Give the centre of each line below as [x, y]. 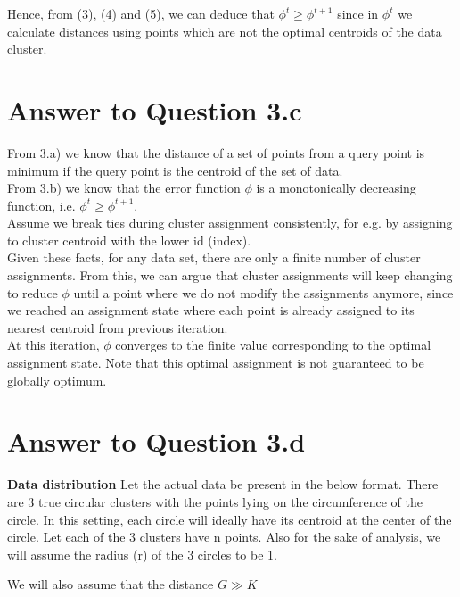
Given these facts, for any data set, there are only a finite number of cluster [214, 257]
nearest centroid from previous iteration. [118, 327]
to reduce [33, 292]
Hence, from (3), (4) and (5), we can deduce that [141, 13]
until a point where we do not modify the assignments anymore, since [263, 292]
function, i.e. [41, 205]
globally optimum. [57, 380]
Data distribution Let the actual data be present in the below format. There [223, 484]
